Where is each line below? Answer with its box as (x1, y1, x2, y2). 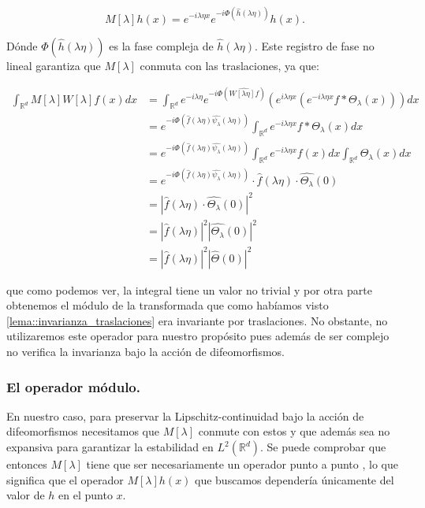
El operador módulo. (6, 376, 140, 396)
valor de (6, 487, 45, 503)
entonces (6, 456, 47, 473)
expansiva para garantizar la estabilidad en (6, 439, 214, 455)
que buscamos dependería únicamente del (195, 471, 394, 488)
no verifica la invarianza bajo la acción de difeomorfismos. (6, 343, 285, 360)
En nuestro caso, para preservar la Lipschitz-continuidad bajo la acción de (6, 407, 364, 424)
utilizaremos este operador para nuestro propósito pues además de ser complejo (6, 328, 390, 344)
